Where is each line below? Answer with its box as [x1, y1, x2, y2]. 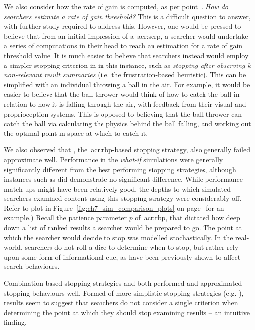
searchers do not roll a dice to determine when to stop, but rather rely [25, 242, 239, 252]
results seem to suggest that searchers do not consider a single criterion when [4, 297, 238, 308]
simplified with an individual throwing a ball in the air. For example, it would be [4, 79, 250, 89]
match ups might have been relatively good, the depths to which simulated [4, 183, 231, 194]
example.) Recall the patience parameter [4, 212, 127, 223]
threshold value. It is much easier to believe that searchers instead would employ [4, 50, 249, 60]
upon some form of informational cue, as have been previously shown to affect [4, 251, 241, 262]
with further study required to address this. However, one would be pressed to [4, 21, 241, 31]
